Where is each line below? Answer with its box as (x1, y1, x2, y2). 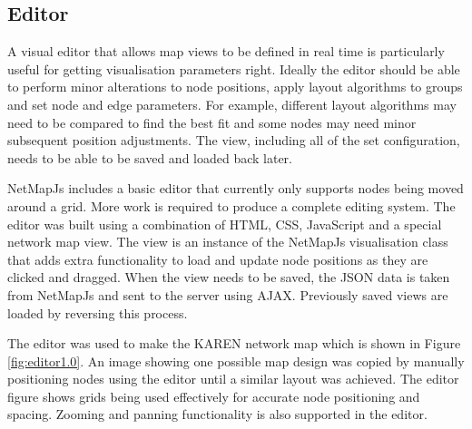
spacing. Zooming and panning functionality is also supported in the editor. (7, 405, 428, 424)
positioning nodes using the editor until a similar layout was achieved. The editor (7, 369, 459, 388)
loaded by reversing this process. (7, 303, 188, 322)
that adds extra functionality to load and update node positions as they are (7, 249, 428, 268)
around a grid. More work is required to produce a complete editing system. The (7, 196, 456, 215)
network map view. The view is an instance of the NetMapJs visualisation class (7, 232, 448, 251)
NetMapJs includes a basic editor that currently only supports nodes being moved (7, 179, 464, 198)
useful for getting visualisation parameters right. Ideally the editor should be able (7, 59, 460, 78)
